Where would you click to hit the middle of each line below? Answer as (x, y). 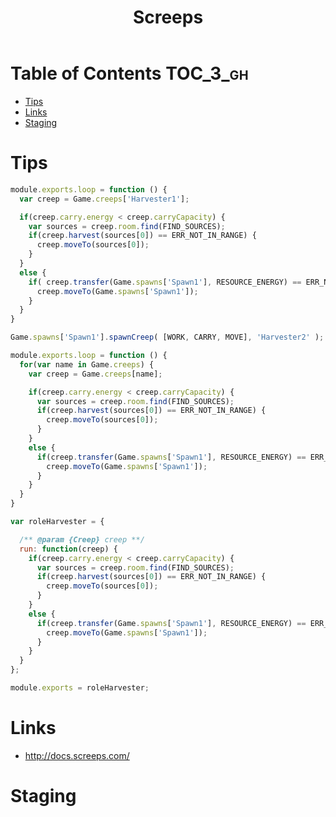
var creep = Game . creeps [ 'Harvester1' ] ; (104, 199)
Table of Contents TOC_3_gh (129, 73)
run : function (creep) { (68, 549)
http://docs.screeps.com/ (77, 755)
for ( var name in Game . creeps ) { (87, 364)
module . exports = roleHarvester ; (80, 688)
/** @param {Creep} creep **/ (82, 539)
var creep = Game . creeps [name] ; (95, 374)
